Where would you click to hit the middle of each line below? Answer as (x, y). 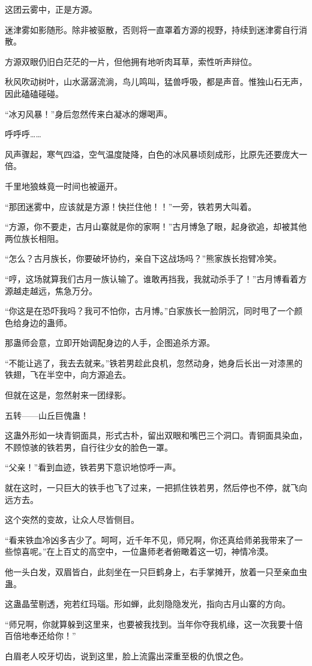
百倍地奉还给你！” (40, 636)
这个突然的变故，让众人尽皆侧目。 (72, 520)
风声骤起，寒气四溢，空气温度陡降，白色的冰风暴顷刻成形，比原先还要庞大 (152, 154)
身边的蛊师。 (46, 322)
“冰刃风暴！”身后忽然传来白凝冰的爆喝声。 (89, 113)
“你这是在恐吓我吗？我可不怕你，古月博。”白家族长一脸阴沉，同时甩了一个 (150, 311)
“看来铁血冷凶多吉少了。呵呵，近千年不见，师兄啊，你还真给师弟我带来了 (150, 539)
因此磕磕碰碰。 (34, 93)
